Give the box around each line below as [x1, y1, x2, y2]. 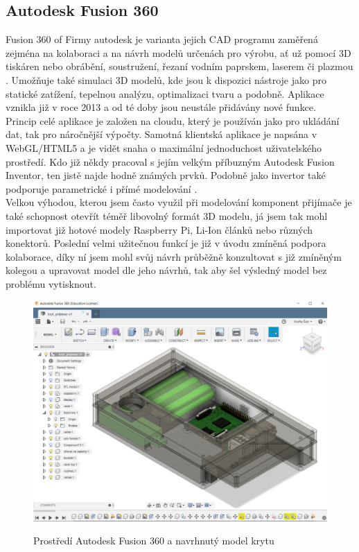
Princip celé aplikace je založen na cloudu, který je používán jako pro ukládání [6, 113, 340, 128]
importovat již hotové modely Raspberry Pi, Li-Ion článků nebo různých [6, 222, 313, 236]
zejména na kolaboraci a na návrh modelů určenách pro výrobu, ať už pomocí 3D [6, 45, 351, 60]
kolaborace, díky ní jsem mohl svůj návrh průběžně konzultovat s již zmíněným [6, 249, 342, 264]
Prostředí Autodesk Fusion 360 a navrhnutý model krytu [33, 533, 274, 548]
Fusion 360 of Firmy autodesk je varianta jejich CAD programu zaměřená [6, 32, 318, 46]
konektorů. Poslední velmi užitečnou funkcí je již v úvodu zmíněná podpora [6, 236, 326, 250]
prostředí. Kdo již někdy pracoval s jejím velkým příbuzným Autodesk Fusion [6, 154, 335, 169]
